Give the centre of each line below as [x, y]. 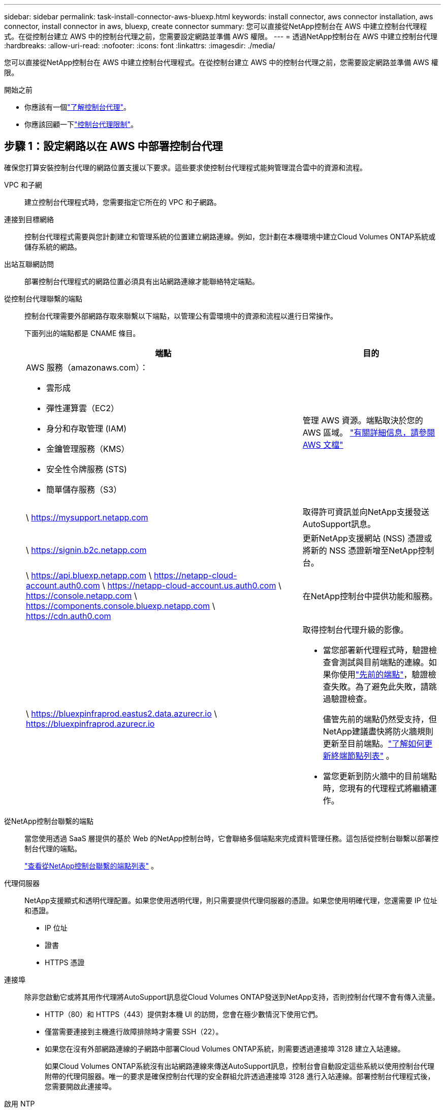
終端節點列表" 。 [362, 756]
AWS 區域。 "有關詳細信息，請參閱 [369, 432]
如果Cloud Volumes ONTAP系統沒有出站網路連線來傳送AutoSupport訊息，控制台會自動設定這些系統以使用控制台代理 [240, 1066]
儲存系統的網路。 [53, 246]
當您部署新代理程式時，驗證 [376, 650]
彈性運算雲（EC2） [83, 408]
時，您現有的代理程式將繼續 [376, 788]
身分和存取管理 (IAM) [86, 428]
